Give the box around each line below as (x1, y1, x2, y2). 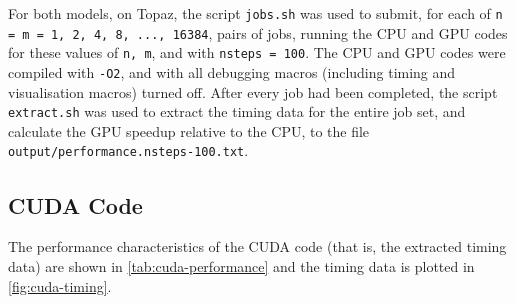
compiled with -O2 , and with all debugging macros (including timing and (8, 61, 456, 82)
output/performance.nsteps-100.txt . (8, 140, 249, 161)
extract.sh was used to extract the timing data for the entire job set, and (8, 101, 466, 122)
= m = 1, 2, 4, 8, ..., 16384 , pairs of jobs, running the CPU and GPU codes (8, 22, 508, 43)
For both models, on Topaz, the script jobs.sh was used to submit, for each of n (8, 3, 503, 23)
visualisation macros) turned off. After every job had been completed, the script (8, 81, 498, 102)
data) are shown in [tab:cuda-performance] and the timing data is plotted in (8, 255, 475, 276)
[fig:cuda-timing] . (8, 275, 112, 296)
